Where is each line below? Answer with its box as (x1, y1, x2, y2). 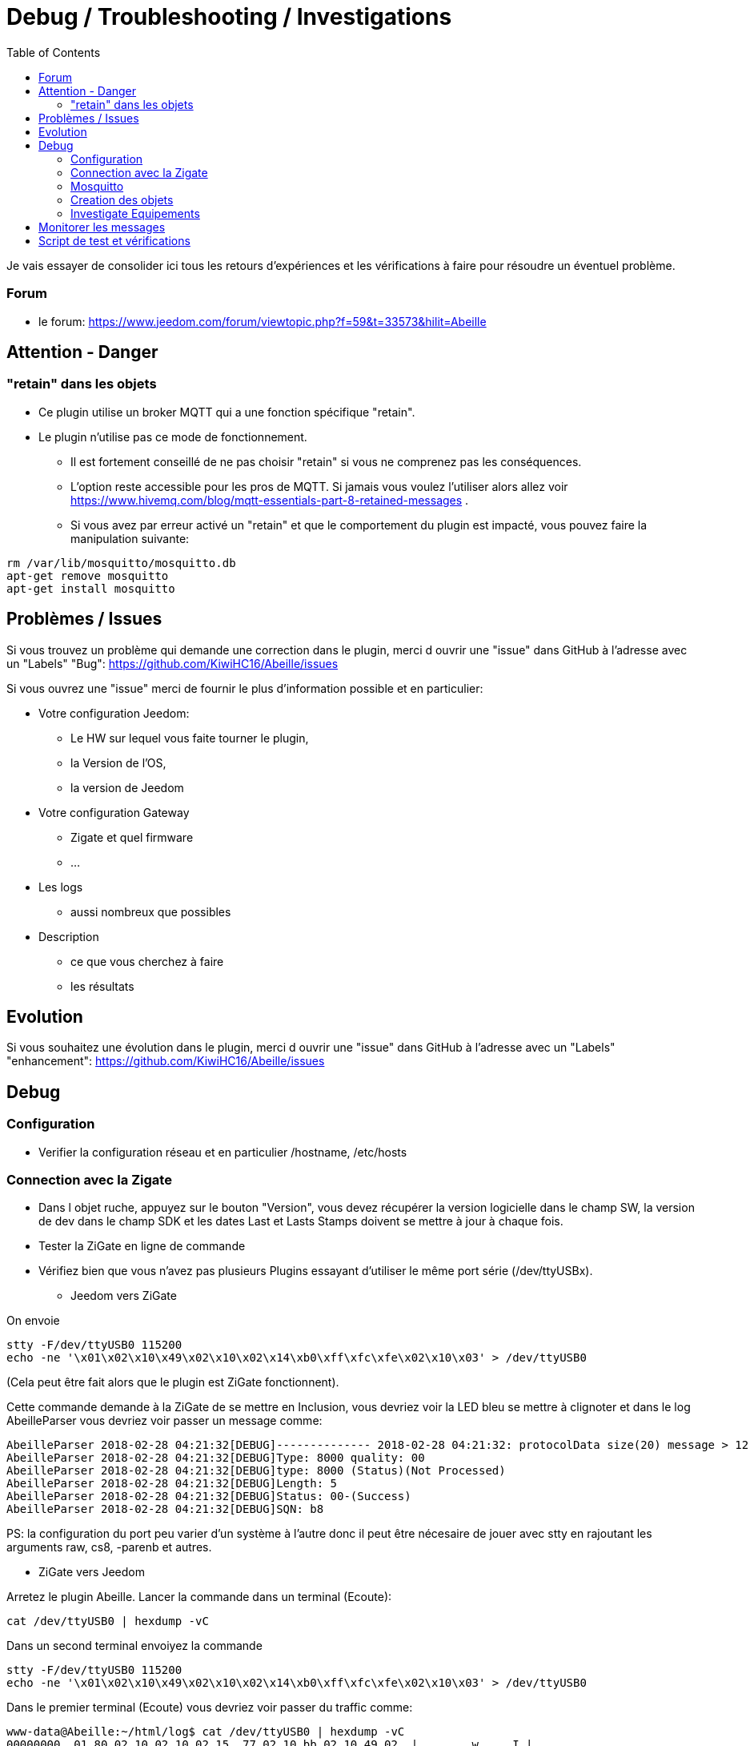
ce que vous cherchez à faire (70, 954, 224, 968)
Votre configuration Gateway (38, 805, 190, 819)
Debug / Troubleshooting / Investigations (6, 3, 452, 30)
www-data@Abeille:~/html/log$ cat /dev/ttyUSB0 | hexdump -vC (6, 1725, 405, 1739)
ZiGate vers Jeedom (38, 1565, 145, 1579)
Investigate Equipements (70, 206, 200, 220)
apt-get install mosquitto (6, 581, 175, 595)
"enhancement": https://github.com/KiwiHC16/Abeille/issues (6, 1054, 325, 1068)
